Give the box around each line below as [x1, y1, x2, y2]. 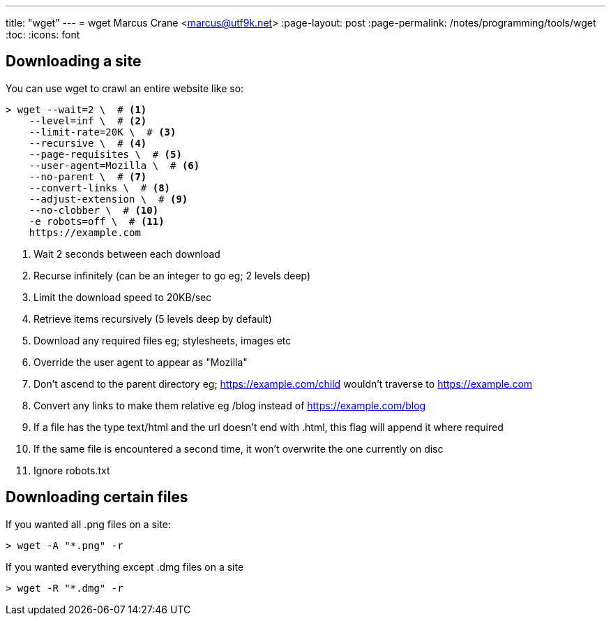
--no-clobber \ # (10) [29, 204, 159, 216]
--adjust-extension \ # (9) [29, 193, 188, 205]
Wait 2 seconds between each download [33, 247, 220, 260]
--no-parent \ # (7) [29, 170, 147, 182]
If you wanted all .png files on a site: [6, 518, 172, 530]
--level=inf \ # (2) [29, 115, 147, 126]
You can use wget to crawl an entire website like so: [6, 82, 244, 94]
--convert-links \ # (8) [29, 182, 171, 193]
